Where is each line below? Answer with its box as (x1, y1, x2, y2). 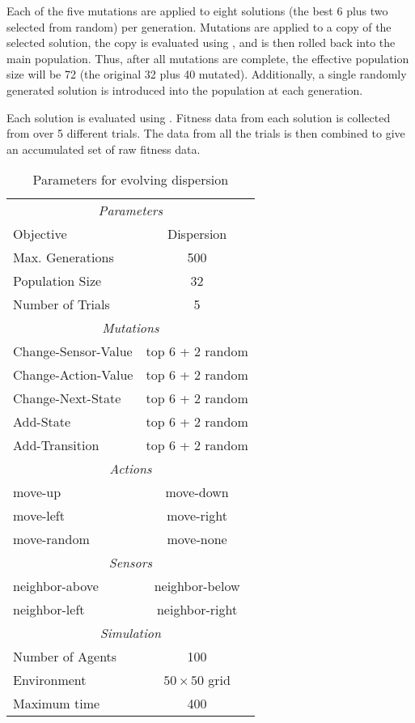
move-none (167, 529, 227, 549)
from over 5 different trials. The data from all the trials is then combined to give (6, 125, 405, 142)
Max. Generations (13, 248, 114, 267)
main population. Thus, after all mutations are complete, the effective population (6, 49, 409, 66)
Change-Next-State (13, 389, 121, 408)
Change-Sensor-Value (13, 342, 133, 361)
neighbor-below (154, 576, 240, 596)
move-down (165, 483, 229, 502)
